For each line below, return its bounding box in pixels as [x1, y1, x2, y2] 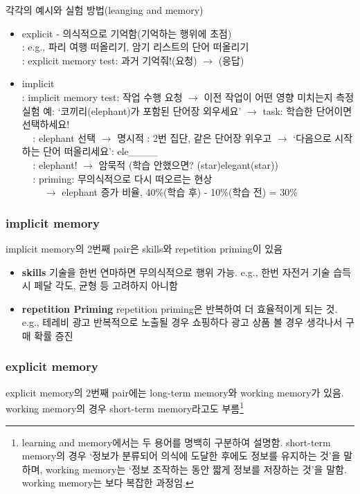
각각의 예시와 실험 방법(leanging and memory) [6, 3, 204, 17]
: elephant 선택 [33, 130, 96, 145]
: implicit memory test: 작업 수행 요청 [21, 89, 183, 104]
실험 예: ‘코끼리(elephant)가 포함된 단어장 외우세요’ [21, 103, 242, 118]
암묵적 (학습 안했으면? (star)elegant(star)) [98, 157, 278, 172]
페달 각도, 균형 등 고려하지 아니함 [34, 278, 178, 293]
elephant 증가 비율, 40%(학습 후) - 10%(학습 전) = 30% [62, 185, 298, 199]
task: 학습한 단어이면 [262, 103, 352, 118]
